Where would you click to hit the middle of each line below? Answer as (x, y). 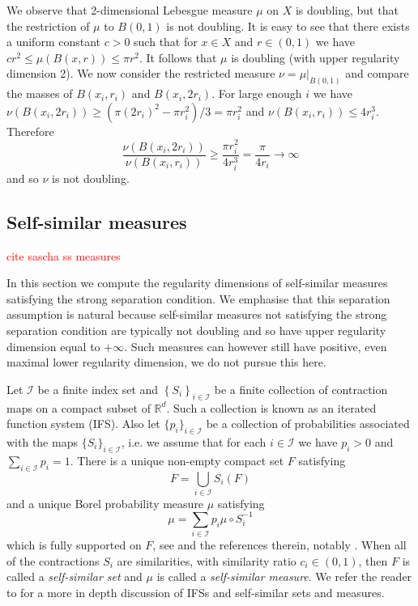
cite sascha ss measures (64, 255)
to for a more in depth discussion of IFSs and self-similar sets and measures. (196, 593)
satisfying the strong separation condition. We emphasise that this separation (198, 298)
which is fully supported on (74, 545)
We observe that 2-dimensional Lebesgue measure (130, 10)
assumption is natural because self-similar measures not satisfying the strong (197, 314)
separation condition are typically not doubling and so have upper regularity (196, 330)
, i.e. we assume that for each (194, 441)
